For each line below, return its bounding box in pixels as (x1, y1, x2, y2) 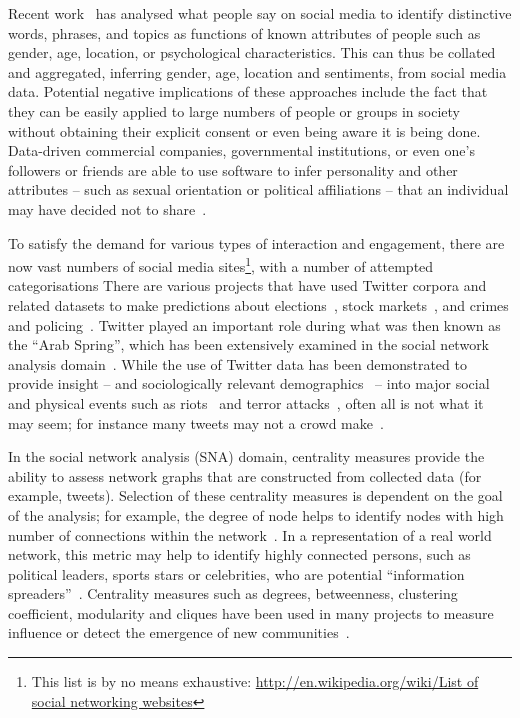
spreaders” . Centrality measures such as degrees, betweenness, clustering (8, 583, 458, 604)
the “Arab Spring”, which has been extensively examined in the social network (8, 334, 490, 355)
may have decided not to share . (8, 198, 207, 219)
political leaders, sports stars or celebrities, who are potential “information (8, 563, 465, 584)
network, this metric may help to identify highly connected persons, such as (8, 544, 471, 565)
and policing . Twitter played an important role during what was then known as (8, 314, 501, 335)
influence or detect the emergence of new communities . (8, 622, 350, 643)
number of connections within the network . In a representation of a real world (8, 524, 492, 545)
